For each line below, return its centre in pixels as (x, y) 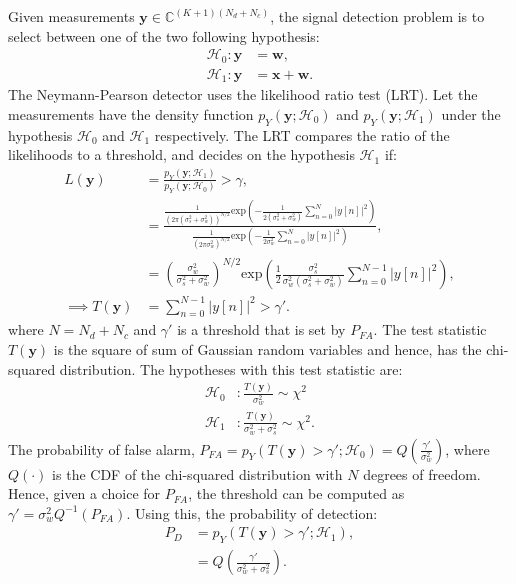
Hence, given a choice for (84, 493)
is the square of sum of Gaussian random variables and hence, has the (267, 348)
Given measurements (71, 16)
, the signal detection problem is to (377, 16)
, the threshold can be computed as (296, 493)
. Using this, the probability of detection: (252, 512)
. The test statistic (430, 329)
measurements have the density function (131, 113)
